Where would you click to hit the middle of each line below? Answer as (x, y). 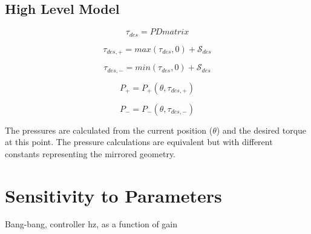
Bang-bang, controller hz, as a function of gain (91, 224)
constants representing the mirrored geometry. (90, 153)
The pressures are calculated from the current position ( (109, 130)
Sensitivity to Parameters (113, 195)
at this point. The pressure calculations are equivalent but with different (139, 142)
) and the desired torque (261, 130)
